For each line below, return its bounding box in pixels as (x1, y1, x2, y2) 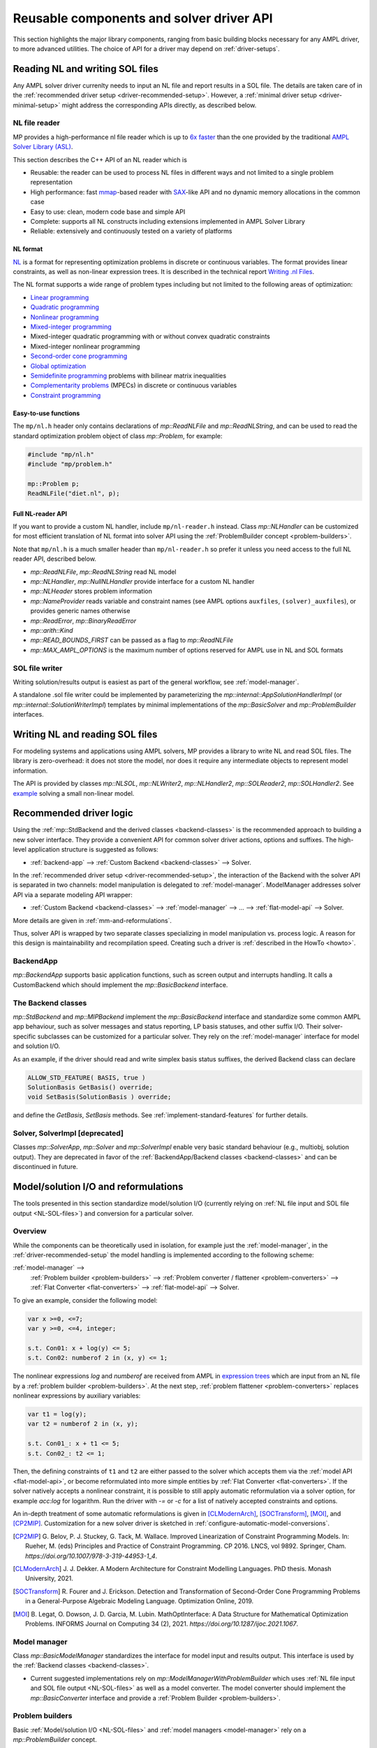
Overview (13, 1226, 47, 1236)
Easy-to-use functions (13, 409, 80, 417)
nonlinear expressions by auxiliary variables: (13, 1391, 141, 1400)
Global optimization (30, 361, 87, 370)
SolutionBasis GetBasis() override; (27, 1083, 154, 1091)
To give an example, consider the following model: (13, 1296, 158, 1304)
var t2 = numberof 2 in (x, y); (27, 1420, 139, 1428)
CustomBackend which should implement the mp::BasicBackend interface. (13, 980, 228, 989)
